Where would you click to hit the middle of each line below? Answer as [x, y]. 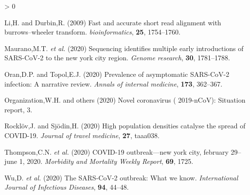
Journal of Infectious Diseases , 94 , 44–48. [67, 187]
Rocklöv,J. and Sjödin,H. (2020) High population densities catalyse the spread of [125, 126]
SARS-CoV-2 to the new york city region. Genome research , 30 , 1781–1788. [117, 58]
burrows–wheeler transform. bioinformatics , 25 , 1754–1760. [92, 32]
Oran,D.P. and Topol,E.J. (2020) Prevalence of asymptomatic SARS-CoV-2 [117, 74]
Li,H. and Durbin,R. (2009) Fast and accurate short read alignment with [113, 22]
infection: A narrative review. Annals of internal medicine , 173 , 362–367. [114, 83]
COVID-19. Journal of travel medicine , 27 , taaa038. [82, 135]
